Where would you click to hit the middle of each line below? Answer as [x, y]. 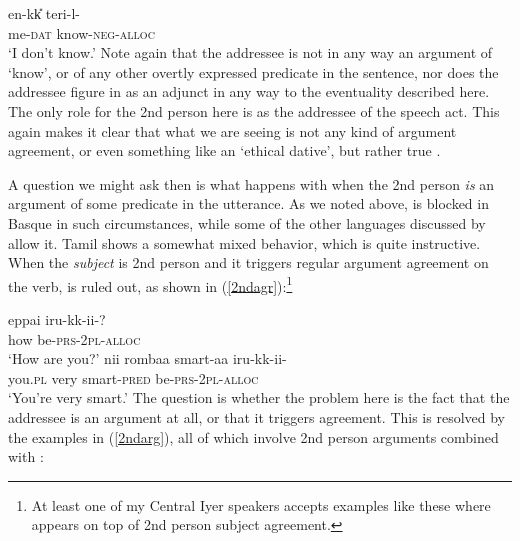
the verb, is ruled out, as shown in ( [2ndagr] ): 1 [150, 284]
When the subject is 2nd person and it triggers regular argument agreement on [248, 262]
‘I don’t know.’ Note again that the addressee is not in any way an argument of [250, 52]
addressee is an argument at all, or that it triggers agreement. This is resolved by [256, 416]
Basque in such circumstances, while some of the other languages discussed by [247, 222]
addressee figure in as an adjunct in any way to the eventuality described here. [249, 91]
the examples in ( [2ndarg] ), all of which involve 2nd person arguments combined [253, 436]
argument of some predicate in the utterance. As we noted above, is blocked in [248, 203]
